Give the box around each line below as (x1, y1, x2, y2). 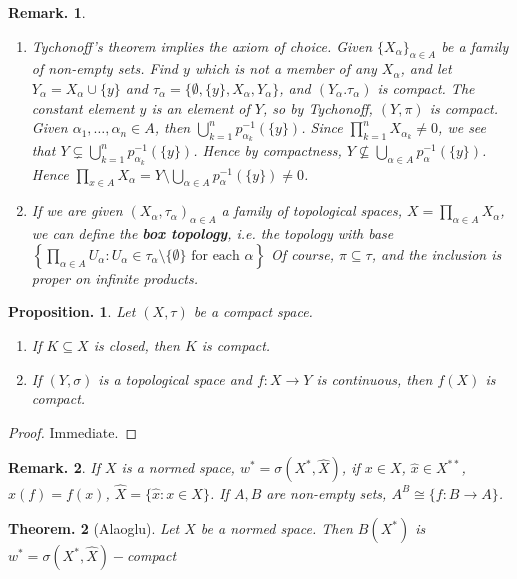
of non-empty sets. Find (31, 58, 178, 79)
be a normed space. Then (200, 518, 353, 539)
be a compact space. (193, 301, 313, 322)
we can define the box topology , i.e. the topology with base (31, 223, 394, 244)
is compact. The (377, 77, 475, 98)
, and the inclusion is (371, 243, 502, 264)
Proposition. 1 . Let (8, 301, 136, 322)
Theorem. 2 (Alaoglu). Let (8, 518, 180, 539)
